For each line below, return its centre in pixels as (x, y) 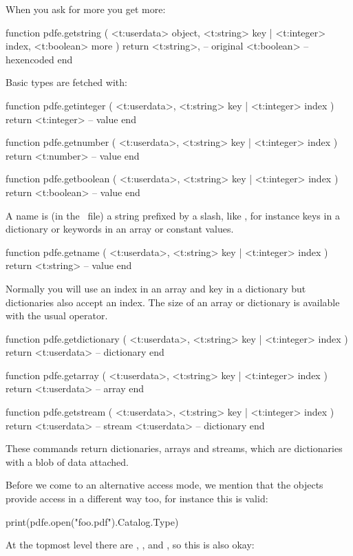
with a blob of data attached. (67, 461)
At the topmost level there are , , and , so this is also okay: (130, 545)
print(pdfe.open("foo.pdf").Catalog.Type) (92, 521)
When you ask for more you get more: (86, 9)
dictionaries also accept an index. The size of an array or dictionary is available (173, 302)
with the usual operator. (57, 316)
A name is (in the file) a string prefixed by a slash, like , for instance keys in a (173, 215)
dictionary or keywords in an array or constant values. (120, 229)
